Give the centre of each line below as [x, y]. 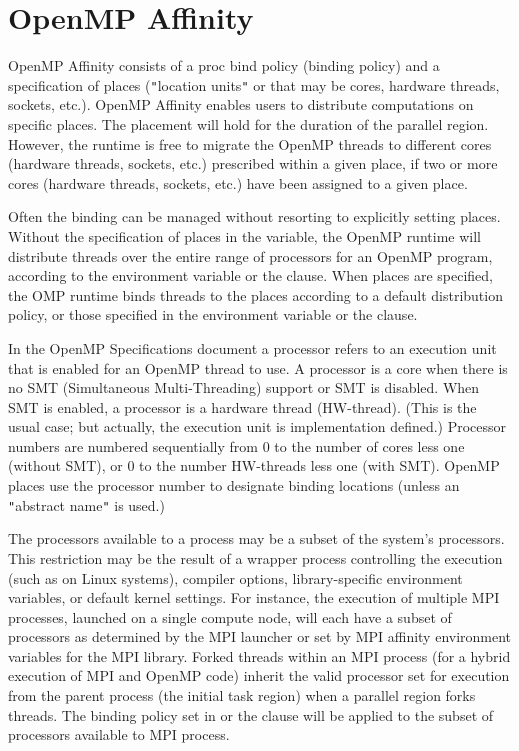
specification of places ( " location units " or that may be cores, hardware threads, [254, 84]
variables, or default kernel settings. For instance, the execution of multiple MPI [254, 597]
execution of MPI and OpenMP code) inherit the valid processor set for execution [259, 675]
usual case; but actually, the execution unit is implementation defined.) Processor [257, 426]
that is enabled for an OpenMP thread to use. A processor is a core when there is [258, 367]
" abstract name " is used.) [86, 504]
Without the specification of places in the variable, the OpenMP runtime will [244, 235]
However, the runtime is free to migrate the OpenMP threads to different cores [250, 143]
